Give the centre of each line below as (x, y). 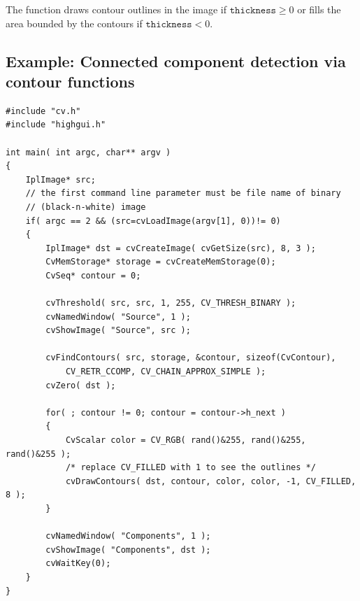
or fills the (319, 9)
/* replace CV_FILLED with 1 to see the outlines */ (190, 468)
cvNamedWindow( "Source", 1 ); (118, 317)
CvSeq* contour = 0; (93, 275)
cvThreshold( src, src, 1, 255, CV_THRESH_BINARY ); (171, 303)
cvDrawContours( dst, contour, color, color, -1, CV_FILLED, (211, 481)
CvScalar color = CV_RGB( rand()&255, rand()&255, (186, 440)
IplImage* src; (60, 179)
